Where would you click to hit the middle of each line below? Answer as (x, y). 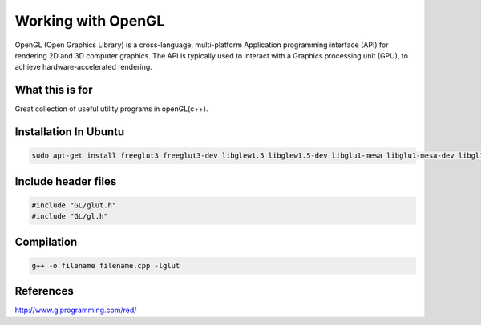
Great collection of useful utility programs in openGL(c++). (111, 109)
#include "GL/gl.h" (70, 217)
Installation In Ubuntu (70, 132)
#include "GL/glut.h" (74, 205)
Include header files (66, 181)
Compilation (46, 241)
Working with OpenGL (90, 21)
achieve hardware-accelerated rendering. (83, 67)
